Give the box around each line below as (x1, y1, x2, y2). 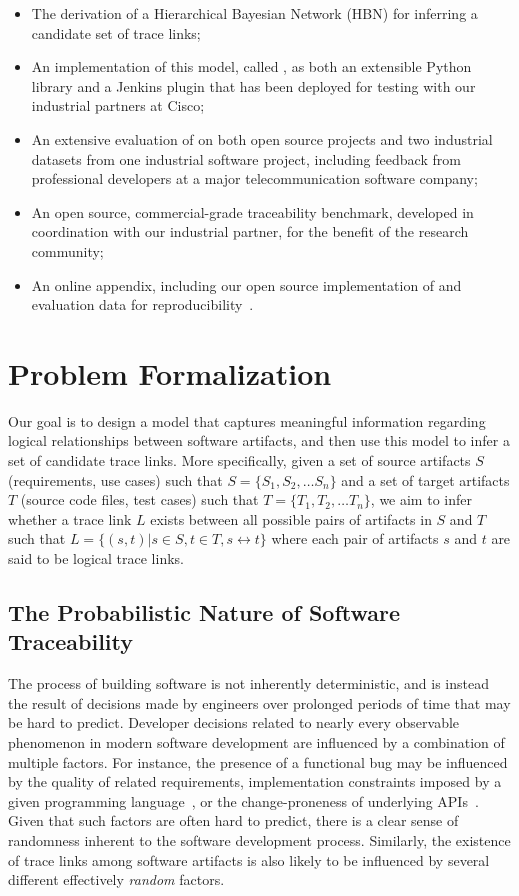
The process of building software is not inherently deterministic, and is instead (8, 673, 489, 694)
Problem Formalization (8, 352, 332, 393)
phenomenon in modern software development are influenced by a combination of (8, 731, 505, 752)
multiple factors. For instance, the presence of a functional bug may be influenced (8, 751, 508, 772)
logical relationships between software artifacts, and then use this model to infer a (8, 430, 510, 451)
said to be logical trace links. (8, 548, 184, 568)
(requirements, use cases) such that (8, 469, 223, 490)
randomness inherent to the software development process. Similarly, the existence (8, 829, 511, 850)
